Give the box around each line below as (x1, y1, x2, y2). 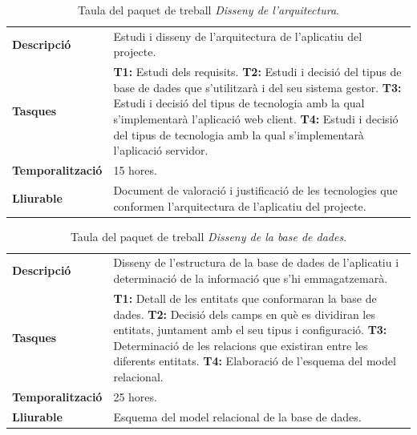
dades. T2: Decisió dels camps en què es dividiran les (113, 305, 375, 322)
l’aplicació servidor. (113, 142, 208, 159)
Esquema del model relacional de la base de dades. (113, 408, 362, 425)
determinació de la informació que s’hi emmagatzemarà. (113, 270, 388, 287)
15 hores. (113, 162, 157, 179)
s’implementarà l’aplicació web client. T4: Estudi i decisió (113, 111, 399, 127)
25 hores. (113, 388, 157, 405)
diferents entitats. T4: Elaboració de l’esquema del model (113, 352, 396, 369)
